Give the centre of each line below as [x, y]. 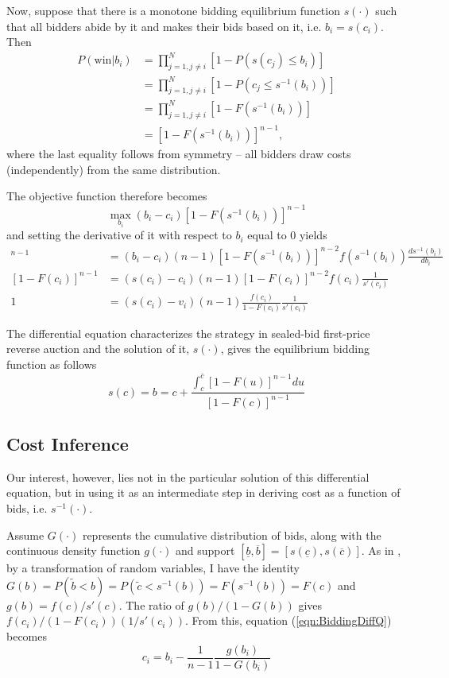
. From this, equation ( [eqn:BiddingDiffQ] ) [288, 620]
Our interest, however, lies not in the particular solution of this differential [188, 477]
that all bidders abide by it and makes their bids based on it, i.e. [164, 26]
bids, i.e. [27, 508]
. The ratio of [151, 604]
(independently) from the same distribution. [114, 169]
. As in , [381, 550]
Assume [25, 535]
